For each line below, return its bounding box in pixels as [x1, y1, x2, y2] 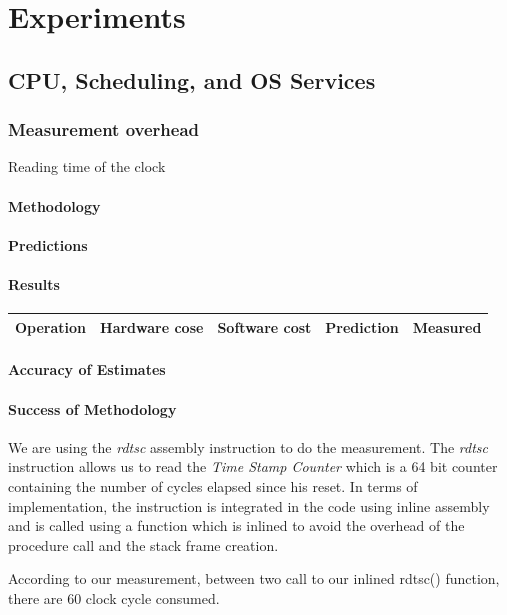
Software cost [217, 316, 312, 337]
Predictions [8, 234, 88, 255]
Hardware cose [100, 316, 204, 337]
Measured [412, 316, 482, 337]
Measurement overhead [8, 117, 200, 142]
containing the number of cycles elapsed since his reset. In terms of [8, 475, 418, 496]
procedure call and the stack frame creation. [8, 534, 279, 555]
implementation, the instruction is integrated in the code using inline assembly [8, 495, 490, 516]
